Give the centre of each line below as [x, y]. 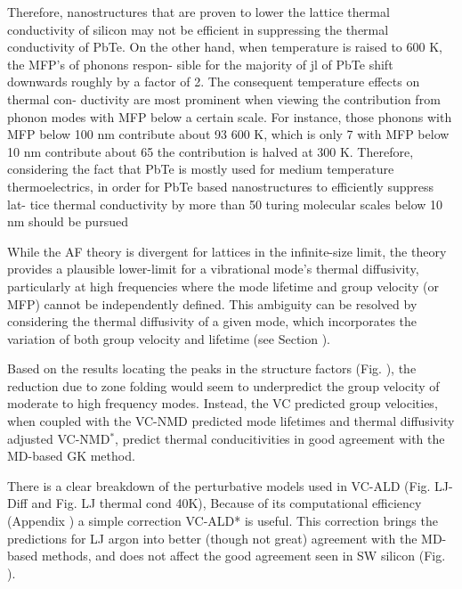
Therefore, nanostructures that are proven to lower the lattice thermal [199, 12]
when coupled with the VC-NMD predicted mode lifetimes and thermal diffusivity [231, 421]
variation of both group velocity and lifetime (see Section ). [169, 338]
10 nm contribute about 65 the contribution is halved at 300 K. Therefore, [211, 151]
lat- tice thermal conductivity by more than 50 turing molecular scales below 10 [225, 204]
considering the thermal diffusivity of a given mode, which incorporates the [212, 321]
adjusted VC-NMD [59, 438]
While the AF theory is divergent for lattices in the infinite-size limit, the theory [227, 251]
